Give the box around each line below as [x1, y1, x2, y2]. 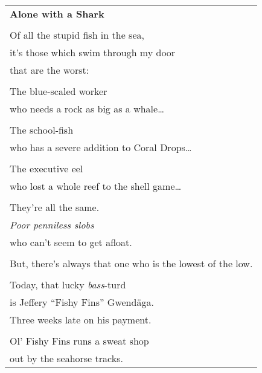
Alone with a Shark [10, 7, 104, 21]
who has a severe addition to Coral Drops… [10, 140, 192, 154]
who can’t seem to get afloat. [10, 235, 132, 249]
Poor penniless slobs [10, 218, 94, 232]
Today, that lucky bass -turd [10, 277, 126, 291]
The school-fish [10, 123, 74, 137]
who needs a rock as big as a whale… [10, 102, 164, 115]
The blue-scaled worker [10, 84, 107, 98]
